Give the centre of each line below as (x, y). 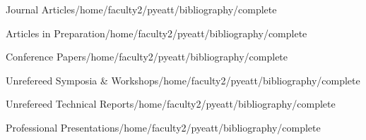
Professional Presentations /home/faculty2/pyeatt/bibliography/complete (163, 127)
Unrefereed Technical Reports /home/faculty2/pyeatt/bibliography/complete (171, 104)
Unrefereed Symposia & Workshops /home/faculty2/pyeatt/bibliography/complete (183, 80)
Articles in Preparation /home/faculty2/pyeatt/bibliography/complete (157, 33)
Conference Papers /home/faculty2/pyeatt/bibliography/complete (147, 57)
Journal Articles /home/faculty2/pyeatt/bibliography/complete (141, 9)
